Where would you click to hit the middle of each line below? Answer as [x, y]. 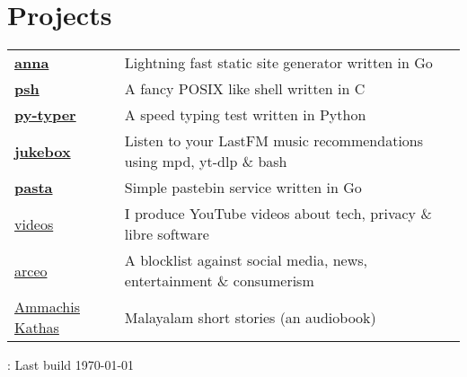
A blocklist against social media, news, [246, 260]
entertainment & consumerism [219, 281]
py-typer [45, 115]
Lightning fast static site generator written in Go [278, 63]
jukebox [43, 151]
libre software [167, 234]
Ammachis [47, 307]
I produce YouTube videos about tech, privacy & [278, 214]
